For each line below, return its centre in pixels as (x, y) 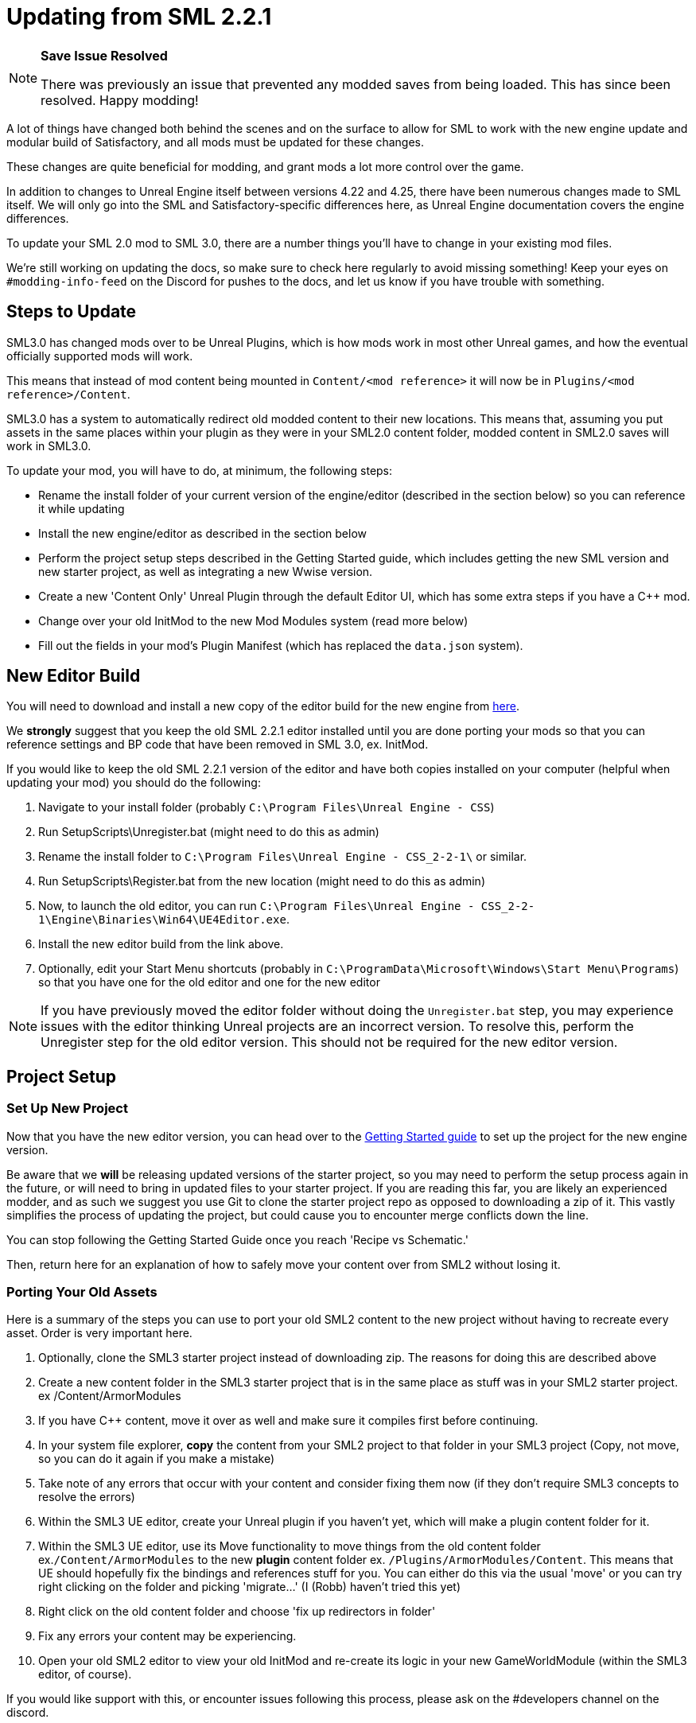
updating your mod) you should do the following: (134, 783)
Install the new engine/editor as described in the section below (202, 533)
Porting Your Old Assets (82, 1292)
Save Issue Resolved (104, 55)
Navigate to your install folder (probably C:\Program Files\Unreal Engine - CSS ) (266, 807)
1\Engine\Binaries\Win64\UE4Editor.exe (162, 920)
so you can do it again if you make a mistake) (156, 1459)
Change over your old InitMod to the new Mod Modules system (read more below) (253, 620)
